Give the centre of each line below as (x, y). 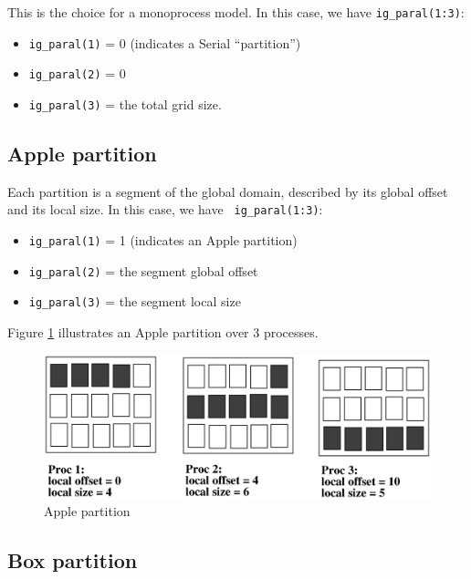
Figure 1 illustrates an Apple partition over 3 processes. (163, 332)
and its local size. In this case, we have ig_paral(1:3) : (165, 209)
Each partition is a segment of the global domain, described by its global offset (228, 191)
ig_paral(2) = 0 (77, 73)
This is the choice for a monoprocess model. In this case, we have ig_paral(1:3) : (236, 12)
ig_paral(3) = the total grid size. (125, 103)
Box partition (73, 560)
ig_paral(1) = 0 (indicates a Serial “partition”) (165, 42)
